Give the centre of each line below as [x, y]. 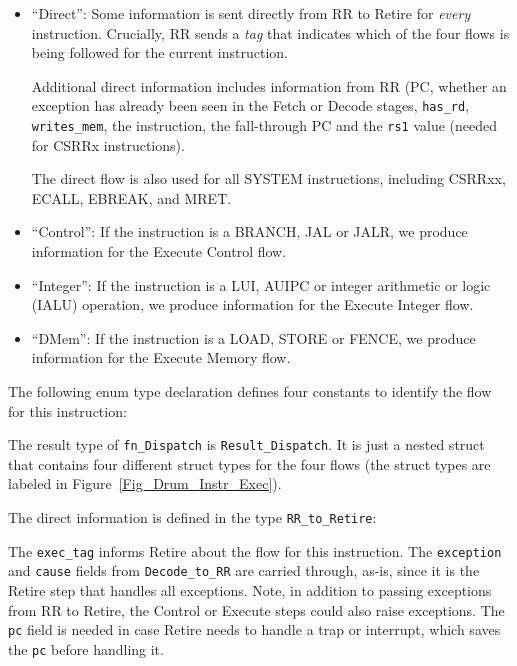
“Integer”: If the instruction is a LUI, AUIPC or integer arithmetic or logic [261, 284]
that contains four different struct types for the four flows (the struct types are [249, 463]
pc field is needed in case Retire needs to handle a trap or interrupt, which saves [254, 629]
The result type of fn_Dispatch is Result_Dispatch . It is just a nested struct [246, 444]
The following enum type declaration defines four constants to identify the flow [250, 391]
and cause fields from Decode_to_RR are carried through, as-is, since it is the [244, 570]
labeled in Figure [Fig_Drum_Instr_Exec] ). [145, 483]
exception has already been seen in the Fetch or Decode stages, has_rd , [250, 105]
